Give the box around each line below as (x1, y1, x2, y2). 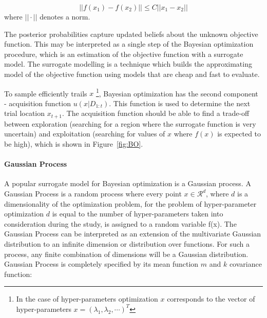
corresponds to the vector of (167, 293, 255, 304)
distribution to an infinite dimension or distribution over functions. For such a (4, 239, 250, 249)
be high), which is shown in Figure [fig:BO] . (4, 138, 143, 149)
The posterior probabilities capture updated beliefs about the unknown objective (4, 28, 258, 39)
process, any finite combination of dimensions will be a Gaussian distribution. (4, 248, 249, 259)
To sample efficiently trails (4, 88, 87, 98)
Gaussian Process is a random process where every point (4, 188, 182, 199)
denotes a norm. (40, 11, 90, 22)
